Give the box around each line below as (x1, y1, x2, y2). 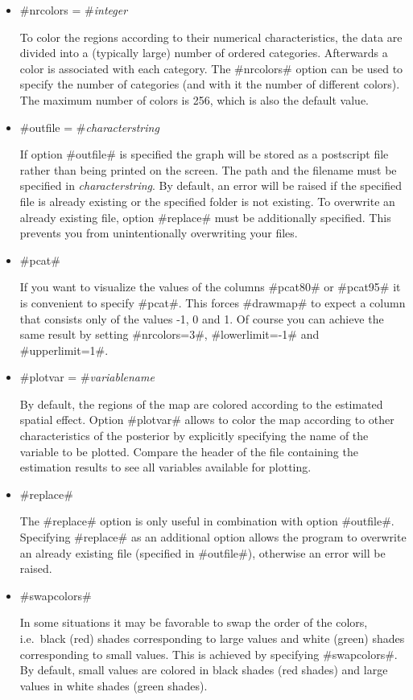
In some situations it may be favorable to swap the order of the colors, (19, 614, 368, 631)
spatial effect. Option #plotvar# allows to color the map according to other (19, 411, 394, 428)
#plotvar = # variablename (19, 369, 155, 385)
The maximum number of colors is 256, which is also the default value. (19, 91, 369, 108)
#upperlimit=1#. (19, 341, 109, 358)
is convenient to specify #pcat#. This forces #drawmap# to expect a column (19, 294, 406, 311)
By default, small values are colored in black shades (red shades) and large (19, 661, 388, 678)
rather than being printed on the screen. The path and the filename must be (19, 161, 397, 178)
